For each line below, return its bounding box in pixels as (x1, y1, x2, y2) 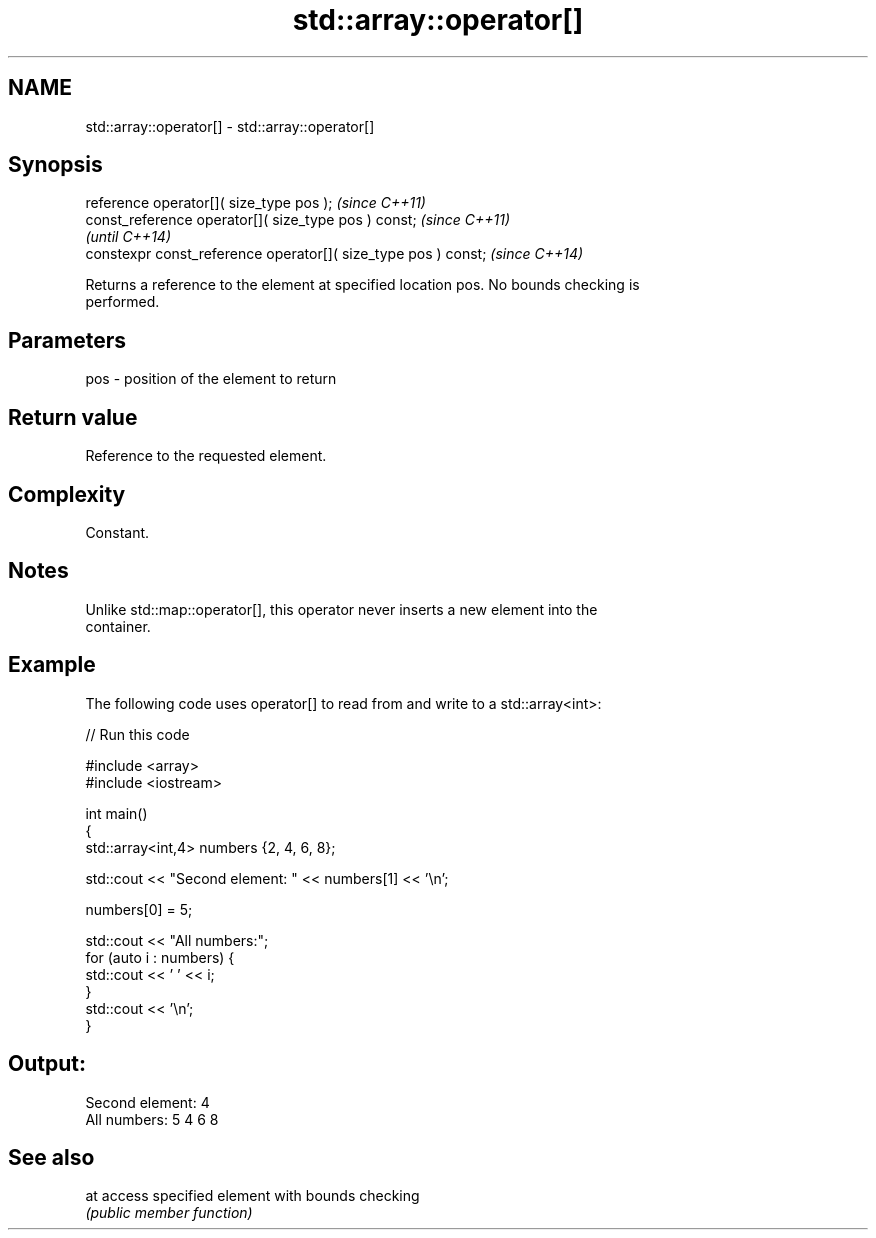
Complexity (8, 481, 126, 507)
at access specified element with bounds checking (85, 1187, 420, 1205)
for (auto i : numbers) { (85, 948, 235, 966)
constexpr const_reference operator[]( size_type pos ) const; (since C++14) (85, 245, 584, 263)
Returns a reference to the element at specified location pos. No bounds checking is (85, 276, 640, 294)
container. (85, 617, 151, 635)
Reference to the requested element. (85, 447, 327, 465)
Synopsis (8, 152, 103, 178)
